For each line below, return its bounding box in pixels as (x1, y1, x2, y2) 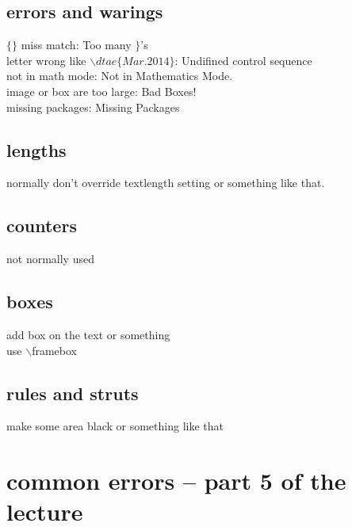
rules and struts (6, 380, 139, 405)
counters (6, 213, 77, 238)
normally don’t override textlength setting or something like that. (6, 174, 325, 191)
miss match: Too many (21, 36, 132, 53)
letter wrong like (6, 52, 86, 68)
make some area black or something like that (6, 418, 224, 434)
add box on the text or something (6, 326, 170, 342)
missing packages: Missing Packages (6, 98, 180, 115)
